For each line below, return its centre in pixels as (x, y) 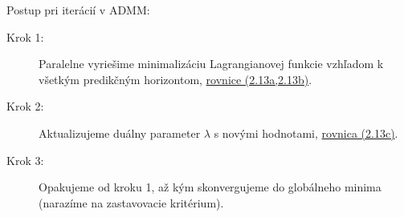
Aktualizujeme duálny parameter (120, 133)
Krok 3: (25, 160)
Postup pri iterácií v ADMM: (78, 10)
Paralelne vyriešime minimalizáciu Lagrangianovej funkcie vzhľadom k (211, 64)
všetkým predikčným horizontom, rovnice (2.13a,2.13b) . (175, 79)
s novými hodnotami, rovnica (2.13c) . (306, 133)
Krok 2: (25, 106)
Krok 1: (25, 36)
